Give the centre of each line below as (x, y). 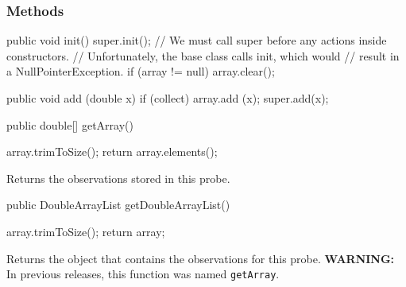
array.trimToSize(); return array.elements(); (112, 151)
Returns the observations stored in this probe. (118, 178)
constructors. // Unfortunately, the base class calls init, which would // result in (203, 55)
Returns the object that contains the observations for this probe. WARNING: (201, 258)
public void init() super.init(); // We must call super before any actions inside (197, 40)
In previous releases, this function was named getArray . (143, 274)
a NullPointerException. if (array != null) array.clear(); (141, 71)
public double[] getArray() (70, 124)
